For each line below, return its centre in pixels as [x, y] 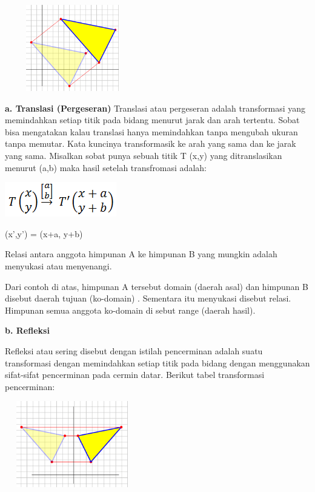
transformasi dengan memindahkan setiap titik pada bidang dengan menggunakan [157, 362]
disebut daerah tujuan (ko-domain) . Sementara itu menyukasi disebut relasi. [148, 298]
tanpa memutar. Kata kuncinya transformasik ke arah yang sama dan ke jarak [151, 143]
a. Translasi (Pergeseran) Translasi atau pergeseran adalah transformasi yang [155, 108]
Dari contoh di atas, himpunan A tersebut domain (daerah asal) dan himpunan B [157, 286]
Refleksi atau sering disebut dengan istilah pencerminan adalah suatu [134, 350]
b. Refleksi [27, 330]
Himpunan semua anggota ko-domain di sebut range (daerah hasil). [130, 310]
